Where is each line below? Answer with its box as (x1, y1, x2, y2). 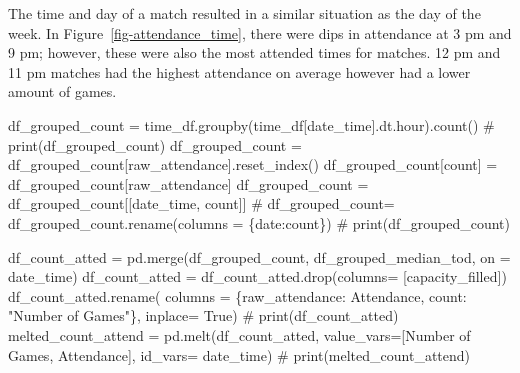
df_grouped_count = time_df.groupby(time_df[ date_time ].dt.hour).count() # (8, 114, 495, 135)
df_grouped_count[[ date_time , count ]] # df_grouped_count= (8, 193, 395, 214)
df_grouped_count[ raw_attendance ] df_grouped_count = (8, 173, 369, 194)
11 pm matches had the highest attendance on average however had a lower (8, 61, 471, 82)
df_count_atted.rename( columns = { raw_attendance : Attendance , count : (8, 285, 467, 306)
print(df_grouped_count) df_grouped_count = (8, 134, 302, 155)
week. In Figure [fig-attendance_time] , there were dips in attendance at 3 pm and (8, 22, 512, 43)
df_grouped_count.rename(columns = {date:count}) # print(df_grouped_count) (8, 212, 510, 233)
